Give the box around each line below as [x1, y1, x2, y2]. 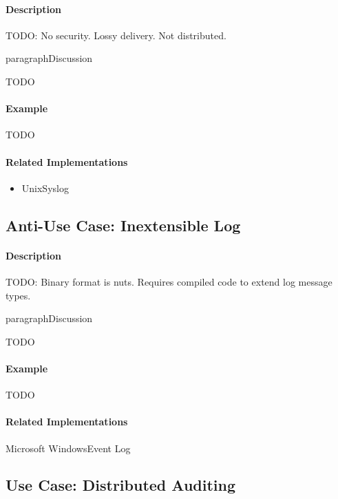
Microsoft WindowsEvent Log [6, 440, 131, 455]
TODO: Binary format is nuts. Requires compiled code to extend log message [6, 274, 332, 288]
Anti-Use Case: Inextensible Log [6, 214, 241, 235]
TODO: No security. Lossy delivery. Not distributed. [6, 28, 226, 42]
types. [6, 288, 31, 302]
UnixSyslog [21, 180, 69, 195]
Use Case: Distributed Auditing [6, 474, 236, 496]
